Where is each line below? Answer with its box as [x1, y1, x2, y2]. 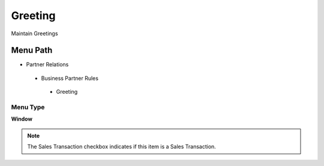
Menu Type [11, 103, 45, 111]
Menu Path [11, 45, 53, 56]
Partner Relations [26, 61, 69, 68]
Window [11, 115, 33, 122]
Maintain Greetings [11, 30, 58, 37]
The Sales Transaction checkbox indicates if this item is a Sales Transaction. [27, 143, 216, 150]
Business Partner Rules [41, 75, 99, 82]
